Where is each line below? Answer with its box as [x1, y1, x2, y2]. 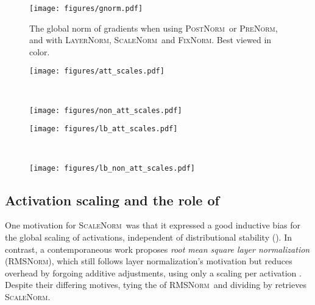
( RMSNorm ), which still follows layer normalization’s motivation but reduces [5, 255, 292, 267]
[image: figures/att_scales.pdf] [29, 67, 165, 76]
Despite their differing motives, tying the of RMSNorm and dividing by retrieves [5, 278, 306, 291]
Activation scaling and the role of [5, 190, 219, 209]
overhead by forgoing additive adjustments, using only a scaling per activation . [5, 266, 302, 279]
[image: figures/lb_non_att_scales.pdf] [29, 163, 196, 173]
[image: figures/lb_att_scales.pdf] [29, 125, 178, 134]
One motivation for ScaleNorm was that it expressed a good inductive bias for [5, 219, 300, 231]
